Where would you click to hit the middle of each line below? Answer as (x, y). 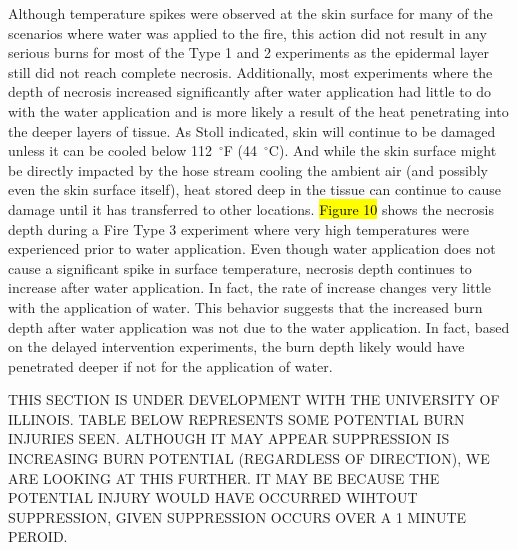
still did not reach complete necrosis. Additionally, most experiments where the (250, 71)
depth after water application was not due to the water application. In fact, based (259, 326)
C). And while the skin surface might (382, 150)
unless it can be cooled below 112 (110, 150)
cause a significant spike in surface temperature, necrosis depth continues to (240, 267)
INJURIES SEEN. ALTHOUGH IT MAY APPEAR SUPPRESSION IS (229, 438)
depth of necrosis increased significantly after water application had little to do (250, 91)
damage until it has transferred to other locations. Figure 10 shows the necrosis (251, 208)
